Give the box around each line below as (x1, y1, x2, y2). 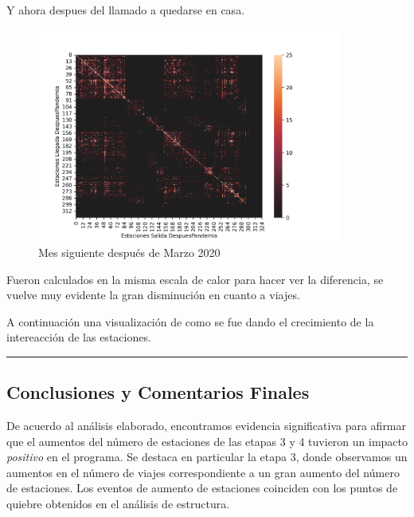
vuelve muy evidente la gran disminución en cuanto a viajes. (6, 286, 300, 303)
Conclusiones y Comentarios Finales (6, 380, 310, 405)
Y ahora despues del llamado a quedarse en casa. (6, 2, 245, 18)
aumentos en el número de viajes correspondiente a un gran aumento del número (6, 464, 400, 480)
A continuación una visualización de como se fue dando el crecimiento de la (6, 313, 374, 330)
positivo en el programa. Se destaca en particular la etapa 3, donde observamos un (6, 448, 408, 465)
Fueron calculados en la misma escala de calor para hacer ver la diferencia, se (6, 270, 384, 287)
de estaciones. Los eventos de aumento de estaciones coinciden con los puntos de (6, 480, 398, 496)
